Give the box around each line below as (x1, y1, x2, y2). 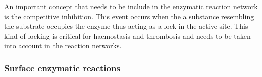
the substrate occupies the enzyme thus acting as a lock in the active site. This (4, 21, 248, 31)
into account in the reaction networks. (4, 40, 122, 51)
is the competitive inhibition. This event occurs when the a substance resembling (4, 11, 254, 21)
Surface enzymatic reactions (4, 61, 120, 74)
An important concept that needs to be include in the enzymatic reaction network (4, 1, 258, 11)
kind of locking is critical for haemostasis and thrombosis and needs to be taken (4, 30, 251, 41)
